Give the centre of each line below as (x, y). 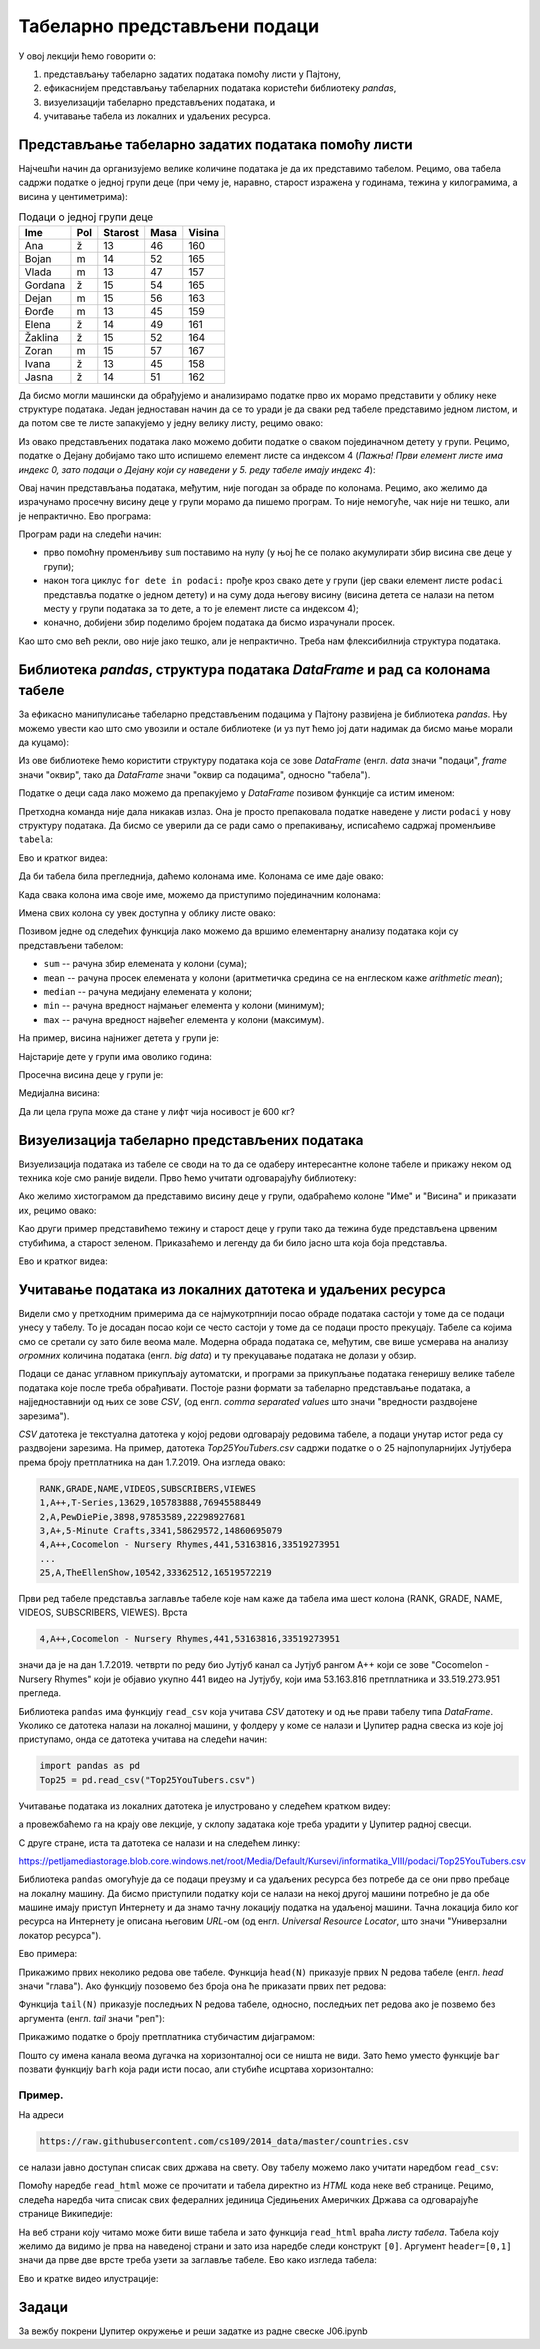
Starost (121, 232)
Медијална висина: (59, 1093)
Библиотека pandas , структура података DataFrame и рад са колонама (254, 669)
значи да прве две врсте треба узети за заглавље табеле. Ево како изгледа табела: (197, 2260)
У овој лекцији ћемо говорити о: (87, 56)
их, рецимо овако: (57, 1210)
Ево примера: (48, 1954)
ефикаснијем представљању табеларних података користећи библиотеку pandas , (220, 88)
